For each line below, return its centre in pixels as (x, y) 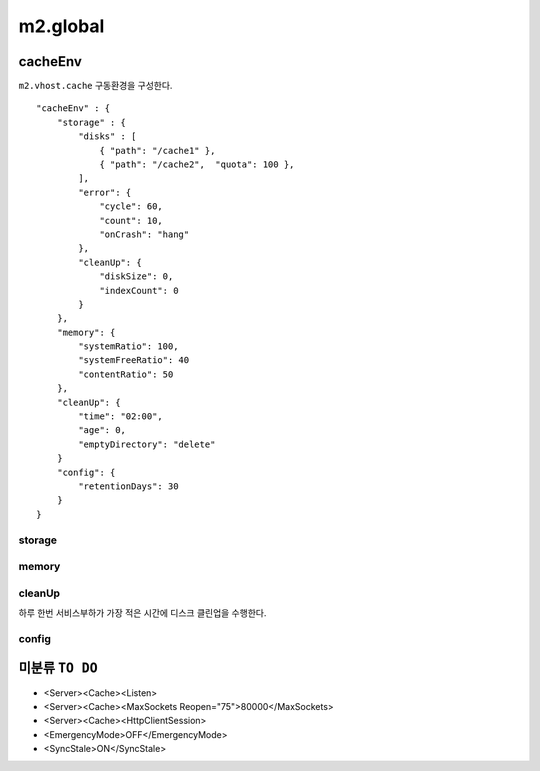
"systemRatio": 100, (128, 346)
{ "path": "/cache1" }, (157, 150)
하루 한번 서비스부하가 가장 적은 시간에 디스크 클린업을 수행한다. (142, 613)
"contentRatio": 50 (126, 374)
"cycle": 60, (131, 206)
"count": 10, (131, 220)
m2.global (61, 26)
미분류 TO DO (58, 668)
